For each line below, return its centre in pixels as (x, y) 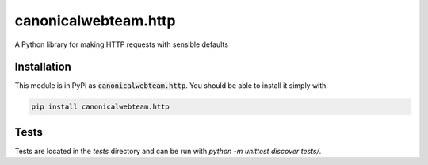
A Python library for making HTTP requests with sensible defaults (122, 44)
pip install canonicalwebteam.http (100, 107)
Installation (43, 67)
